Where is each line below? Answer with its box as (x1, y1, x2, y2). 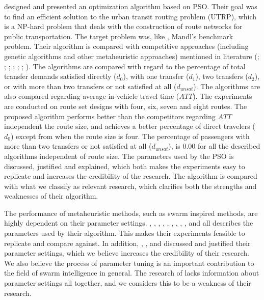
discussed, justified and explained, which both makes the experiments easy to (4, 160, 245, 171)
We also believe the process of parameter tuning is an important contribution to (4, 257, 254, 268)
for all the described (197, 141, 260, 151)
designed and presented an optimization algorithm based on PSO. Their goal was (4, 1, 257, 11)
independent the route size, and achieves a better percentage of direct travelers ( (4, 121, 255, 131)
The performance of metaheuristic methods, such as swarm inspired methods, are (4, 207, 258, 218)
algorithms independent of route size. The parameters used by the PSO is (4, 150, 234, 161)
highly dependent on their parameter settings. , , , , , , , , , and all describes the (4, 217, 253, 228)
